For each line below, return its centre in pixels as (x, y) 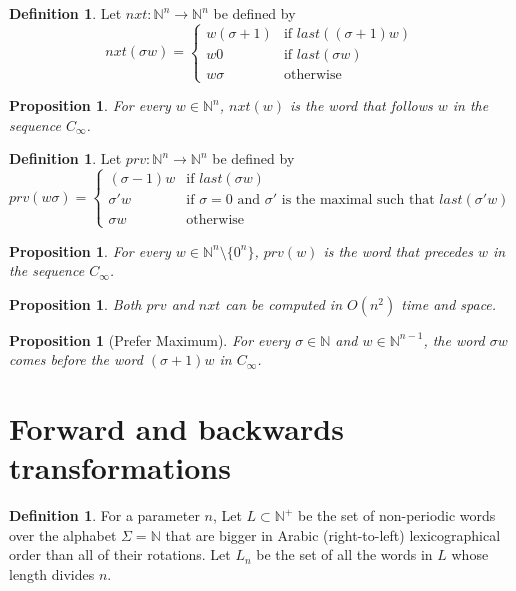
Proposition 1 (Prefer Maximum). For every (150, 339)
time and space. (449, 303)
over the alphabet (63, 534)
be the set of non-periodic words (396, 515)
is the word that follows (361, 105)
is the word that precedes (398, 250)
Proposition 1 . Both (75, 303)
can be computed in (284, 303)
